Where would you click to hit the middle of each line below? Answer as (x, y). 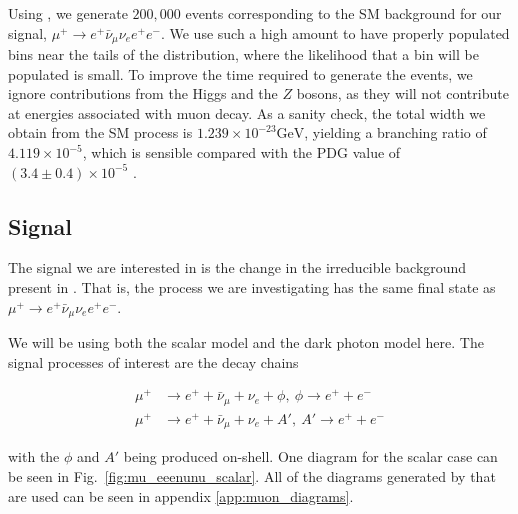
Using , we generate (68, 13)
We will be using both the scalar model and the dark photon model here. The (246, 342)
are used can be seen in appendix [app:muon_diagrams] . (181, 495)
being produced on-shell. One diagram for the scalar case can (310, 456)
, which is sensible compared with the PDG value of (241, 152)
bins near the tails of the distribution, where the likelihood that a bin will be (243, 54)
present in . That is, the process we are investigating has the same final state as (252, 287)
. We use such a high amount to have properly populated (335, 32)
